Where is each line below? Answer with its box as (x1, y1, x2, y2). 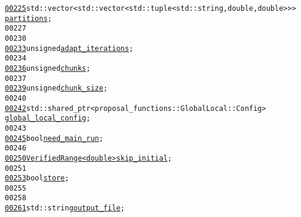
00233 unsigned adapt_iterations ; (5, 44, 133, 53)
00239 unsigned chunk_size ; (5, 84, 108, 93)
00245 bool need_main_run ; (5, 134, 104, 143)
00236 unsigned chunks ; (5, 64, 91, 73)
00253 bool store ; (5, 174, 69, 183)
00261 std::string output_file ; (5, 204, 125, 213)
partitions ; (5, 14, 52, 23)
